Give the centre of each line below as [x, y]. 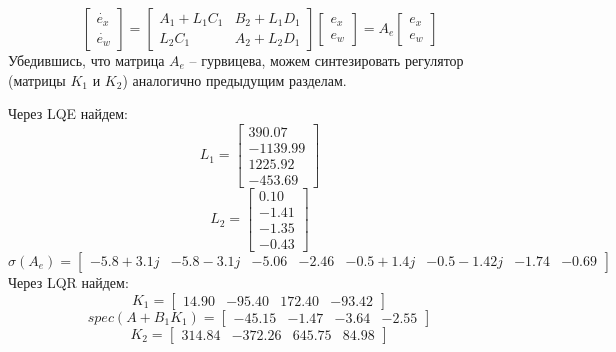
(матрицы [37, 79]
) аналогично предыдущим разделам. [234, 79]
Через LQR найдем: [68, 282]
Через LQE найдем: [68, 113]
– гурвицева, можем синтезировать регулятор [326, 60]
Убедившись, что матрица [86, 60]
